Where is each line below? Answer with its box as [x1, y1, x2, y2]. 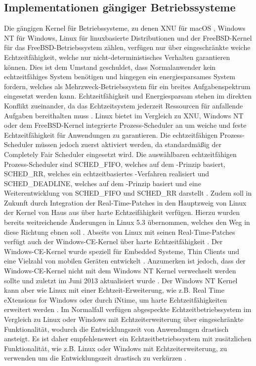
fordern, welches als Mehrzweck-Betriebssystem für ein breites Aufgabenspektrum [4, 81, 251, 91]
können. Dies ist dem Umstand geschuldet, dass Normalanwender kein [4, 61, 216, 72]
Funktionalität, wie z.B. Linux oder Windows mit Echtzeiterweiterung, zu [4, 343, 227, 353]
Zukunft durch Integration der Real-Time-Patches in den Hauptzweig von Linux [4, 197, 247, 208]
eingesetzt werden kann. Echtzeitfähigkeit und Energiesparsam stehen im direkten [4, 91, 252, 101]
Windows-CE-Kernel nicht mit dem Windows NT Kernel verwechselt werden [4, 265, 236, 276]
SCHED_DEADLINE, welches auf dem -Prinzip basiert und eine [4, 178, 201, 188]
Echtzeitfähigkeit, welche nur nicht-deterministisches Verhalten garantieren [4, 52, 230, 62]
